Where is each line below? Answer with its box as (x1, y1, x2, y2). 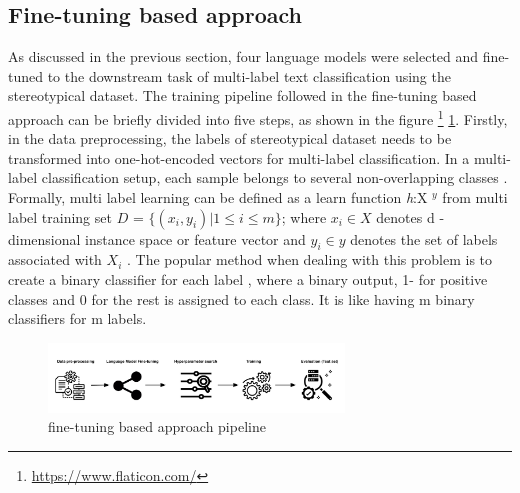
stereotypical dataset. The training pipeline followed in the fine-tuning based (8, 85, 477, 106)
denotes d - (376, 206, 445, 227)
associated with (8, 249, 102, 270)
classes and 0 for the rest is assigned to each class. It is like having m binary (8, 288, 475, 309)
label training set (8, 206, 112, 227)
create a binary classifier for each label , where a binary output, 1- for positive (8, 269, 488, 289)
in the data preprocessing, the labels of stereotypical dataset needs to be (8, 128, 452, 149)
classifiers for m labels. (8, 308, 147, 329)
